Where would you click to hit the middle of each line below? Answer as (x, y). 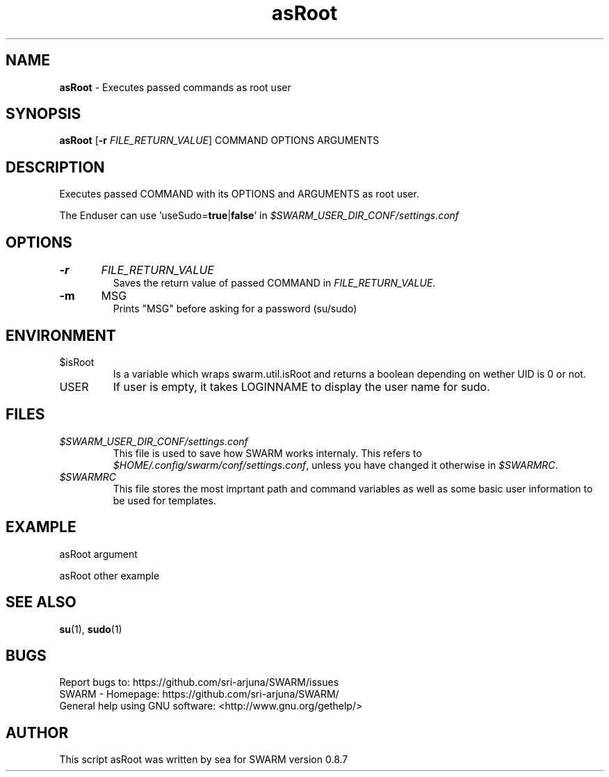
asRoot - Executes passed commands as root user (175, 87)
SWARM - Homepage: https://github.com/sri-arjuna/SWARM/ (199, 694)
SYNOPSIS (43, 114)
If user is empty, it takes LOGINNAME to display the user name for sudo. (301, 386)
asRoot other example (109, 575)
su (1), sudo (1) (91, 629)
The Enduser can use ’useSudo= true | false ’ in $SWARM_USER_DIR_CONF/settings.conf (259, 216)
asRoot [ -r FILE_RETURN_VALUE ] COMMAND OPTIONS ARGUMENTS (219, 141)
